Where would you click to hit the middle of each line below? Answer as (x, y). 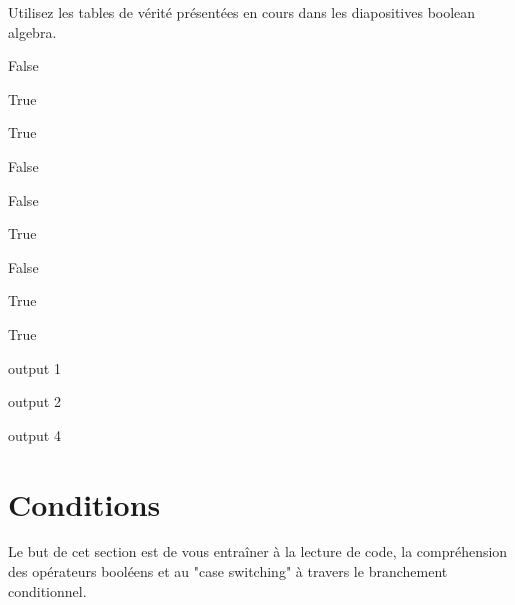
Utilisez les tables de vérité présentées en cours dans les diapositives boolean (242, 12)
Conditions (84, 503)
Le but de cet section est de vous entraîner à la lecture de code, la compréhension (258, 551)
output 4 (34, 434)
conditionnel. (47, 590)
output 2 (34, 401)
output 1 (34, 367)
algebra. (32, 31)
